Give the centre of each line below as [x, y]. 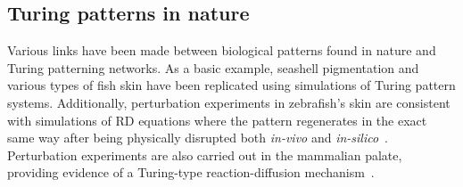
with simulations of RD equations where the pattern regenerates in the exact [217, 120]
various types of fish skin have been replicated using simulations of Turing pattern [231, 85]
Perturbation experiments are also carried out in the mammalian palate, [205, 154]
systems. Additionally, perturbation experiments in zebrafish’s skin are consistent [229, 102]
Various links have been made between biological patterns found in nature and [222, 50]
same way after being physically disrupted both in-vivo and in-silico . [198, 138]
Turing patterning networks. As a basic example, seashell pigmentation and [213, 67]
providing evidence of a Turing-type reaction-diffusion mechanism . [191, 172]
